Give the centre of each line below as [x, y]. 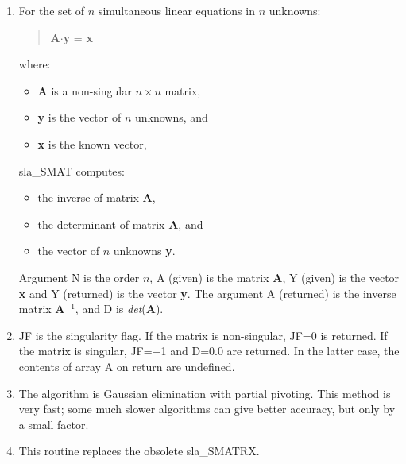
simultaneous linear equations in [176, 10]
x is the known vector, [92, 143]
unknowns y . [144, 251]
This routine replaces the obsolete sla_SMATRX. [139, 451]
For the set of [52, 10]
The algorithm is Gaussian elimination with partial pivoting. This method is [205, 393]
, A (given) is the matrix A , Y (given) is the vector [275, 277]
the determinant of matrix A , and [120, 224]
